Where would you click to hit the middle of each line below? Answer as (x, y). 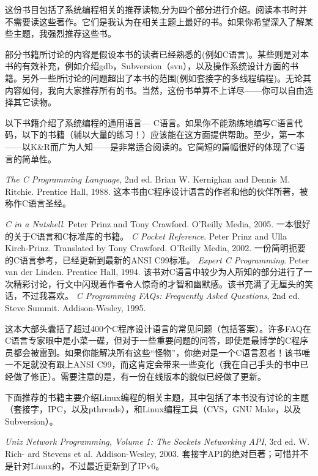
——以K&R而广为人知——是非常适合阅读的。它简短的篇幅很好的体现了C (151, 146)
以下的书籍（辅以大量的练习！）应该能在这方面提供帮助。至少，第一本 (163, 134)
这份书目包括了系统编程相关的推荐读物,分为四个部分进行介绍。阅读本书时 (152, 9)
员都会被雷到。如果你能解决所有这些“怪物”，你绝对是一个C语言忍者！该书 (153, 352)
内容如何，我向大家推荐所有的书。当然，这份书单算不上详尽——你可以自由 (155, 90)
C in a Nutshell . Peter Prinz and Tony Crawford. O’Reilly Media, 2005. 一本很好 (158, 223)
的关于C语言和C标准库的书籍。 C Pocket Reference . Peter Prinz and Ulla (146, 236)
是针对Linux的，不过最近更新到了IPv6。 (85, 465)
